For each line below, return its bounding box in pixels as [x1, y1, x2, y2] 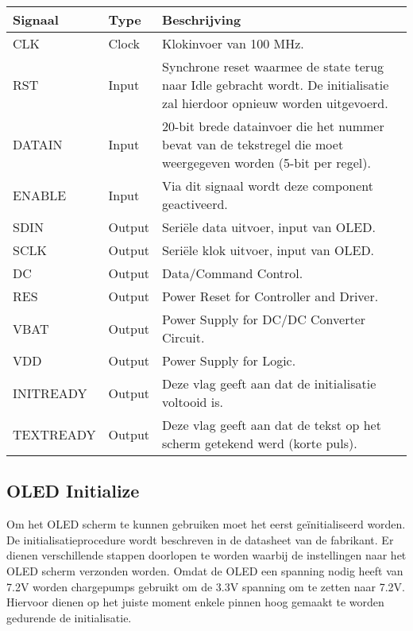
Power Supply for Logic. [162, 351, 296, 370]
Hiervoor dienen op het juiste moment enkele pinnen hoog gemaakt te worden [6, 594, 384, 610]
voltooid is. [162, 393, 224, 411]
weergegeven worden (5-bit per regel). [162, 153, 371, 172]
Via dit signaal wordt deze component [162, 176, 373, 195]
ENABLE [13, 185, 67, 204]
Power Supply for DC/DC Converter [162, 310, 366, 328]
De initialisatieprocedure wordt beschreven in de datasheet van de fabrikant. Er [6, 531, 394, 548]
